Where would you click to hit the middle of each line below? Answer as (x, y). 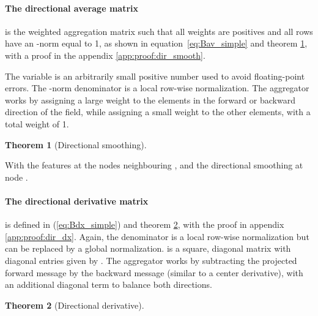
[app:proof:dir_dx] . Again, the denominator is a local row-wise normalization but (157, 236)
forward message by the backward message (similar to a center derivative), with (154, 272)
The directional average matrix (72, 8)
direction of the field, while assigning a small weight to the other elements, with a (158, 112)
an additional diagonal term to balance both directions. (109, 284)
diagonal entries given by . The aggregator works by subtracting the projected (151, 260)
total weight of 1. (37, 123)
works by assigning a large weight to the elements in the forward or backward (150, 100)
